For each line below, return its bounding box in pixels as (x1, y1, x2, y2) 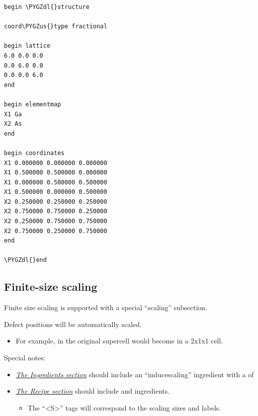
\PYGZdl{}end (4, 256, 47, 264)
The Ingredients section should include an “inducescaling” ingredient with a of (15, 369, 254, 379)
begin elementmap (4, 100, 61, 108)
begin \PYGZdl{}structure (4, 3, 89, 10)
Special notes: (4, 352, 46, 363)
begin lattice (4, 42, 51, 50)
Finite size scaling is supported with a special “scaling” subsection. (4, 302, 207, 313)
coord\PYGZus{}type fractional (4, 23, 107, 30)
